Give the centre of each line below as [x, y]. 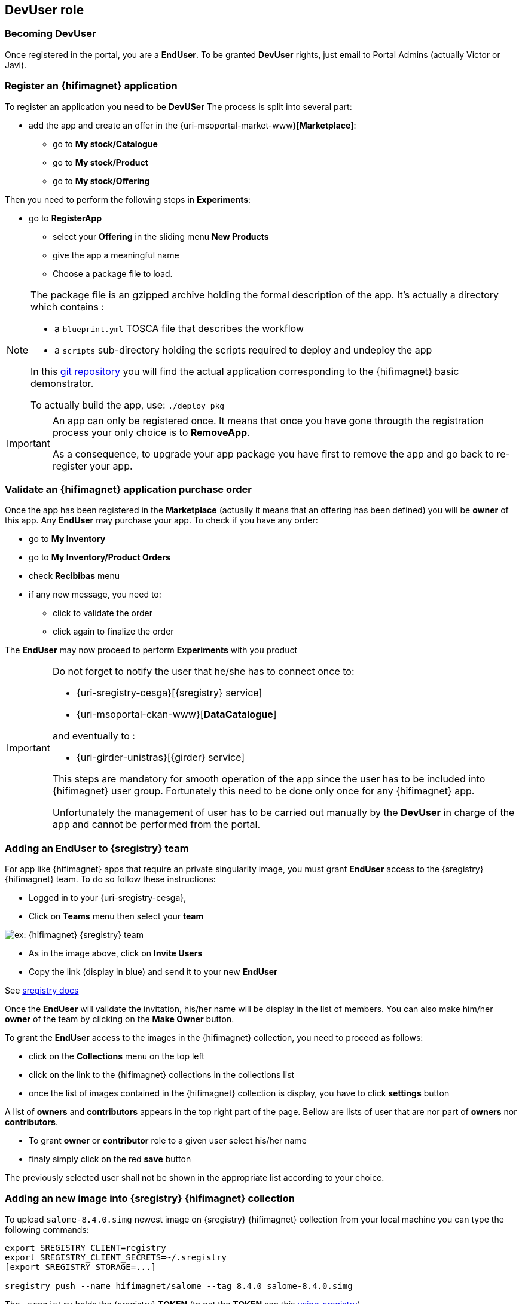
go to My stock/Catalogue [105, 144]
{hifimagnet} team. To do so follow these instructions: [110, 879]
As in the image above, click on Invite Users [116, 953]
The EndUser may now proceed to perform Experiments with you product [151, 650]
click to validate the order [103, 613]
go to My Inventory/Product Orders [100, 557]
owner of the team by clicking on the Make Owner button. [120, 1019]
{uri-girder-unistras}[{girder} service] [161, 758]
